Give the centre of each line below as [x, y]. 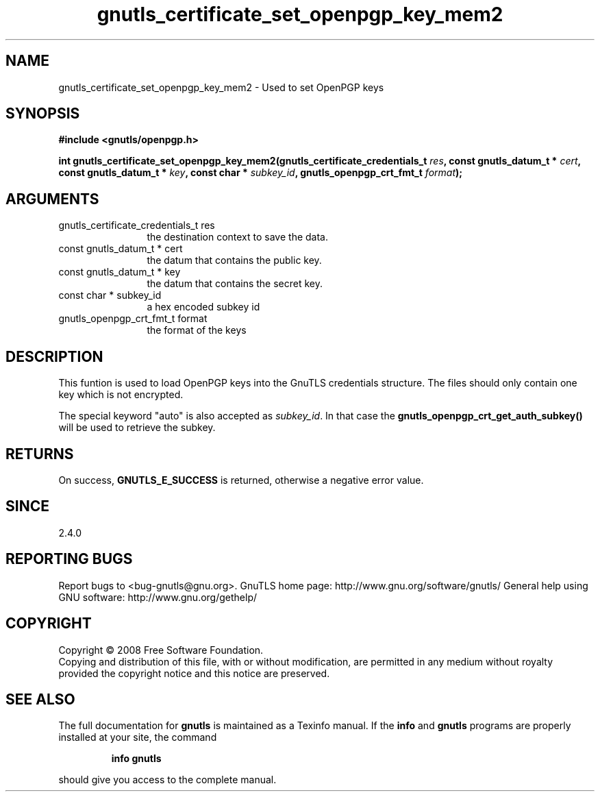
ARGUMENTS [52, 199]
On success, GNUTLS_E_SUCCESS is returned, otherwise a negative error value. [241, 480]
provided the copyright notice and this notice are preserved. [194, 673]
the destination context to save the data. [237, 237]
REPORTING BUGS [69, 559]
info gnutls [136, 759]
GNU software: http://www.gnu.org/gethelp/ [158, 597]
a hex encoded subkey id [203, 307]
